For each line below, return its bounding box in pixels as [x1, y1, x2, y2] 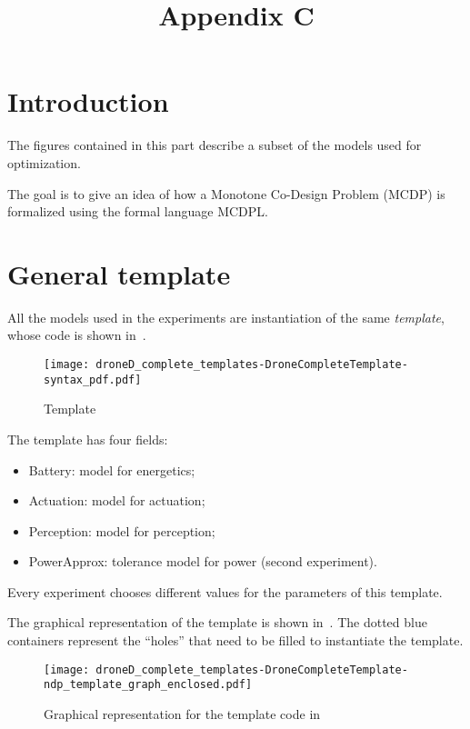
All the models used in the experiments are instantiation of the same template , [7, 307, 445, 326]
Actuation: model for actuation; [28, 491, 205, 510]
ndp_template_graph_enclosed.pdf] [44, 678, 253, 692]
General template [7, 255, 231, 292]
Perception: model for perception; [28, 521, 215, 540]
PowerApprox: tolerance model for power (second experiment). [28, 552, 377, 571]
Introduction [7, 83, 169, 120]
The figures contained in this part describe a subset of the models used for [7, 135, 422, 155]
